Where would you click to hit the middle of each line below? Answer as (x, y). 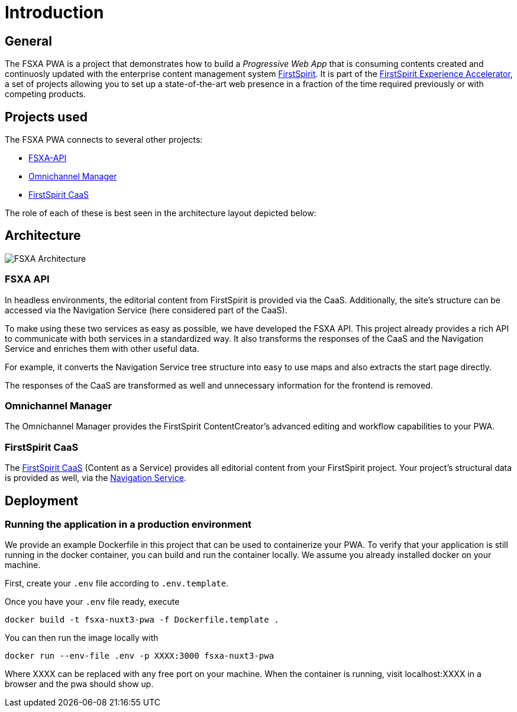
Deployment (42, 501)
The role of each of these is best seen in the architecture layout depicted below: (161, 213)
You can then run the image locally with (82, 638)
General (29, 41)
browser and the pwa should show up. (79, 684)
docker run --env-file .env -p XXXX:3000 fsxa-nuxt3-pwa (140, 656)
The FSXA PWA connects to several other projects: (104, 140)
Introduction (54, 12)
